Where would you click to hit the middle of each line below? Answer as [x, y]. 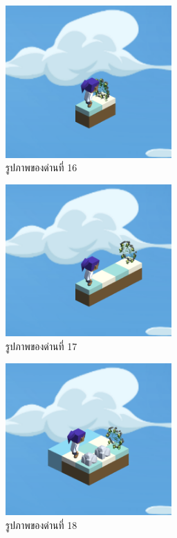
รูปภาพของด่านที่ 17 [41, 346]
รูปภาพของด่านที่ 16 [41, 167]
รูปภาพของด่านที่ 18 [41, 524]
